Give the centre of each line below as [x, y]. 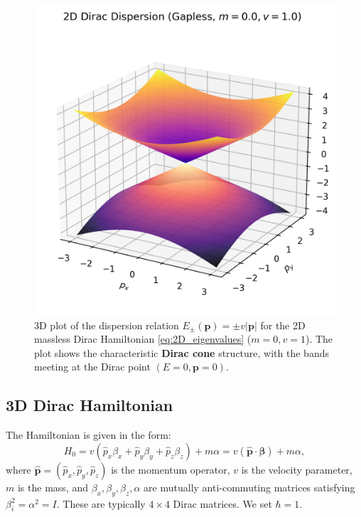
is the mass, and [53, 487]
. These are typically [101, 503]
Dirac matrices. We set [222, 503]
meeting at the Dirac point [92, 367]
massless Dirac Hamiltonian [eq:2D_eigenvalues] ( [143, 339]
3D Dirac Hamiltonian [90, 405]
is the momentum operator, [171, 469]
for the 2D [283, 325]
